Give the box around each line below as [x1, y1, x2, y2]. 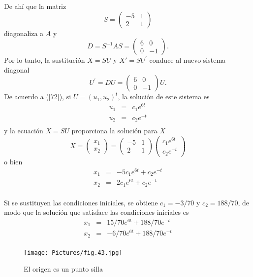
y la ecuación [4, 125, 43, 136]
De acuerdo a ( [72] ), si [4, 91, 71, 102]
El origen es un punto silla [24, 263, 103, 274]
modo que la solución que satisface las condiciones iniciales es [4, 207, 189, 217]
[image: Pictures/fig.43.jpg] [24, 249, 123, 257]
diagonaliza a [4, 28, 44, 38]
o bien [4, 156, 23, 166]
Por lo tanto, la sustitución [4, 55, 85, 65]
